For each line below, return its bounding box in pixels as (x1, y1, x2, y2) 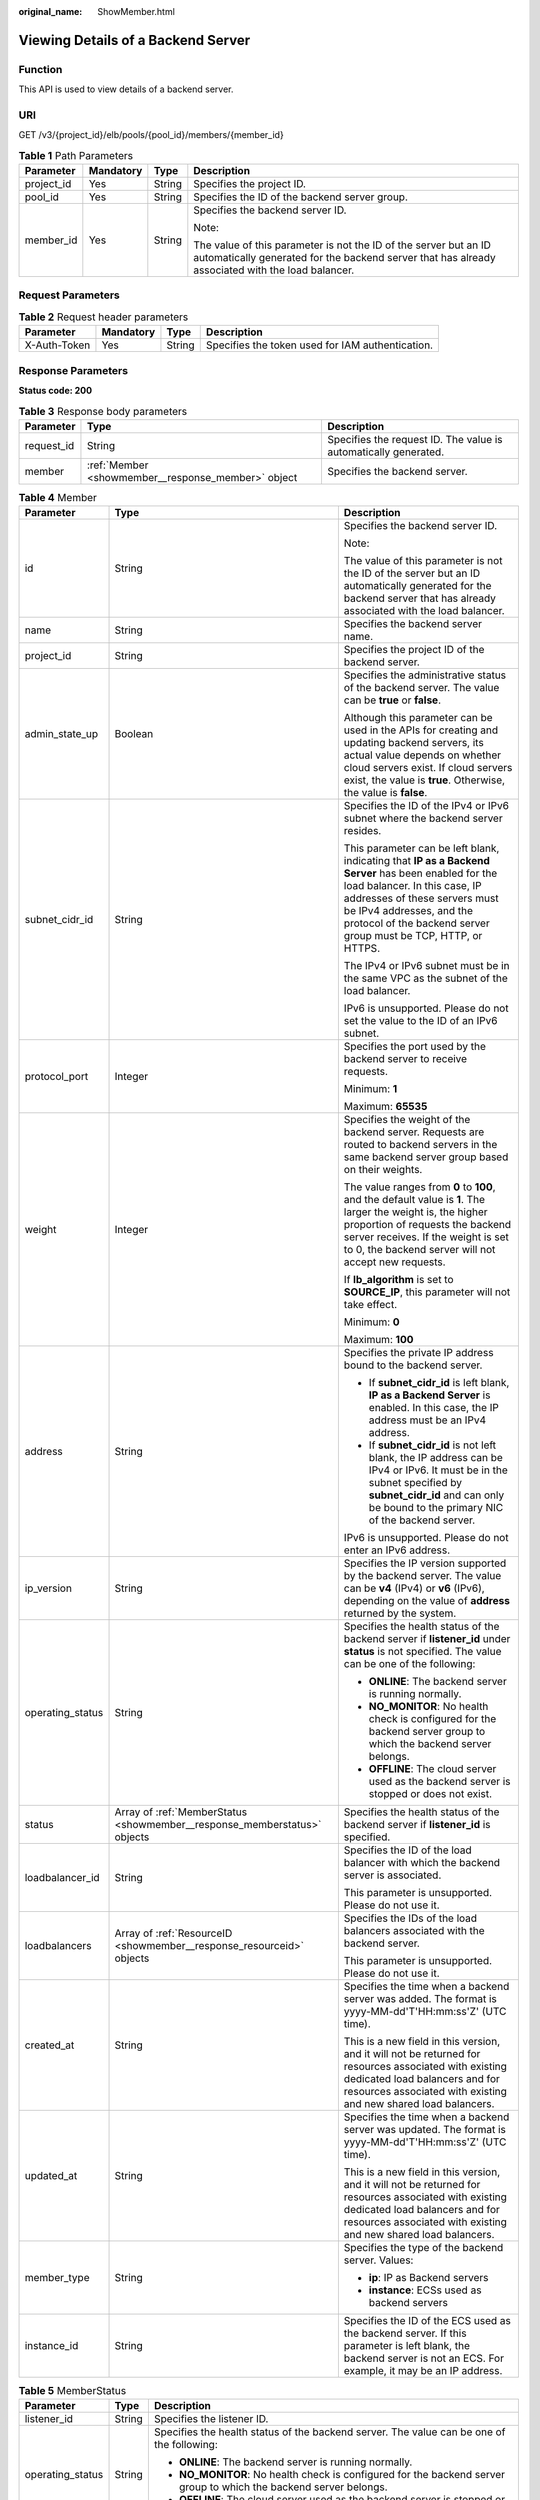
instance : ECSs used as (368, 2283, 482, 2297)
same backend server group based (343, 1150, 509, 1164)
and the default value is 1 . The (343, 1193, 485, 1207)
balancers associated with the (343, 1924, 485, 1938)
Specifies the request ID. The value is (326, 432, 504, 446)
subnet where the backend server (343, 811, 504, 825)
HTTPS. (343, 941, 380, 955)
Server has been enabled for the (343, 866, 498, 880)
